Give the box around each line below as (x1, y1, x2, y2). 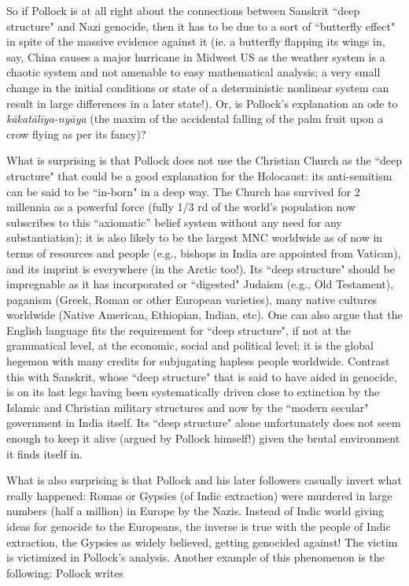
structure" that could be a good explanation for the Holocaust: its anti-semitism (6, 167, 392, 184)
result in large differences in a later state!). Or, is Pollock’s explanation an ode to (6, 95, 398, 111)
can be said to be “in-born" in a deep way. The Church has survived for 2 (6, 183, 360, 199)
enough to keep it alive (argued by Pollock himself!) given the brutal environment (6, 430, 400, 447)
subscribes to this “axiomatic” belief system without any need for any (6, 213, 342, 230)
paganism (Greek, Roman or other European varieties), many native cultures (6, 291, 378, 307)
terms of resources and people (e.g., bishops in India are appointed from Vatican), (6, 244, 401, 261)
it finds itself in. (6, 445, 83, 462)
